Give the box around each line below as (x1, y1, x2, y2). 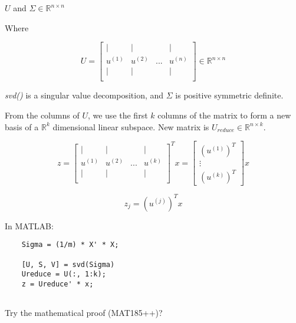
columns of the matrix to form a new (157, 108, 291, 121)
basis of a (5, 120, 39, 133)
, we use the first (87, 108, 148, 121)
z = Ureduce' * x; (21, 279, 94, 288)
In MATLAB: (5, 219, 54, 232)
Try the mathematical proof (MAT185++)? (5, 306, 163, 319)
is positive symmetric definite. (175, 89, 284, 101)
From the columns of (5, 108, 80, 121)
